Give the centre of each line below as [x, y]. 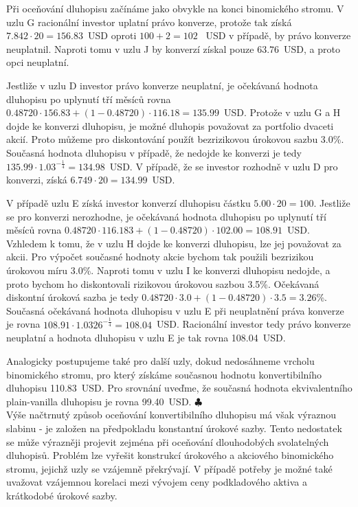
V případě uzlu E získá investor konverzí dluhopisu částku [128, 203]
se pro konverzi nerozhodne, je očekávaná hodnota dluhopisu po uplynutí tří [166, 216]
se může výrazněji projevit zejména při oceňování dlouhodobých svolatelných [168, 441]
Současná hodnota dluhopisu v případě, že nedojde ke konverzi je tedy [154, 152]
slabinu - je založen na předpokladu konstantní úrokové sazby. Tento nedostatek [174, 428]
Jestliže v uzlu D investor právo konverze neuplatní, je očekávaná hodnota [162, 85]
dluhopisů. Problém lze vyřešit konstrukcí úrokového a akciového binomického [170, 455]
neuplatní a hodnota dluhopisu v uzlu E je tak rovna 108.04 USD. [146, 338]
